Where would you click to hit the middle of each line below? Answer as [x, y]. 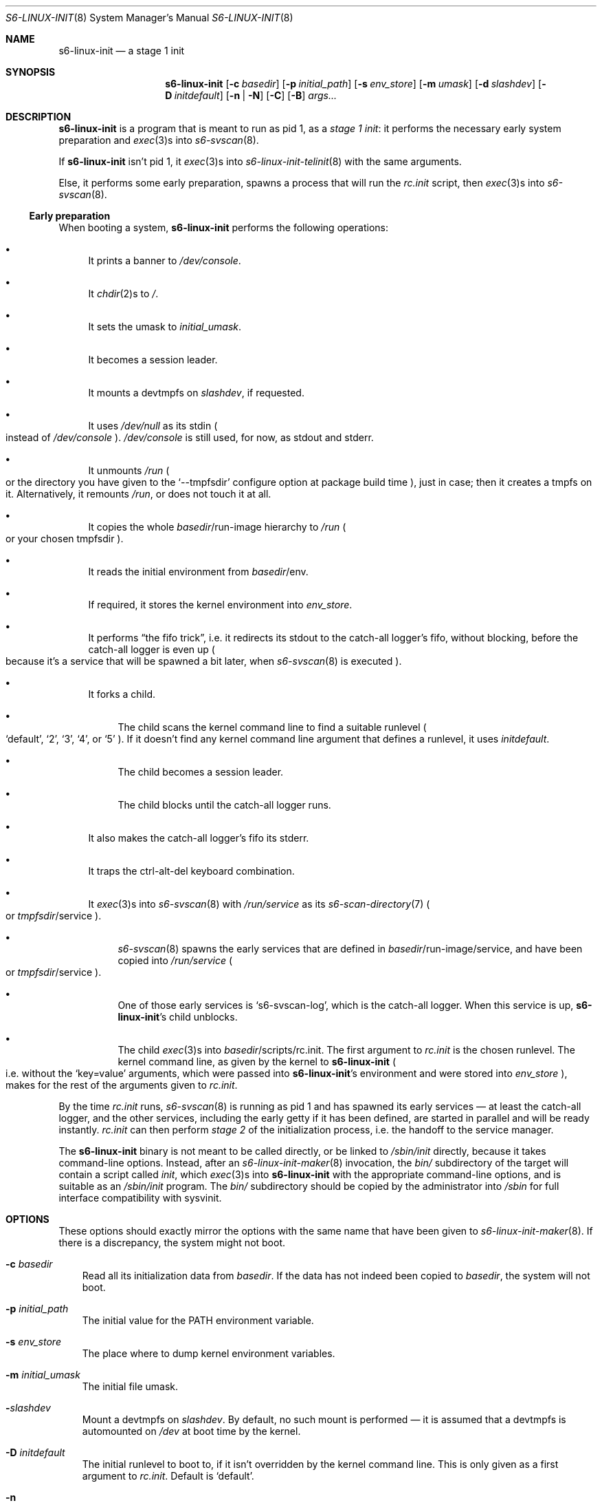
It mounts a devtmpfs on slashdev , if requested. [196, 393]
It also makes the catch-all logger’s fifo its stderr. [199, 838]
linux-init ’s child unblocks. [178, 1017]
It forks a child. [122, 694]
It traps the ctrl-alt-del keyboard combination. [191, 871]
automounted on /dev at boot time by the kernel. [191, 1431]
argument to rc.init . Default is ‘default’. [168, 1476]
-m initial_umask [43, 1375]
